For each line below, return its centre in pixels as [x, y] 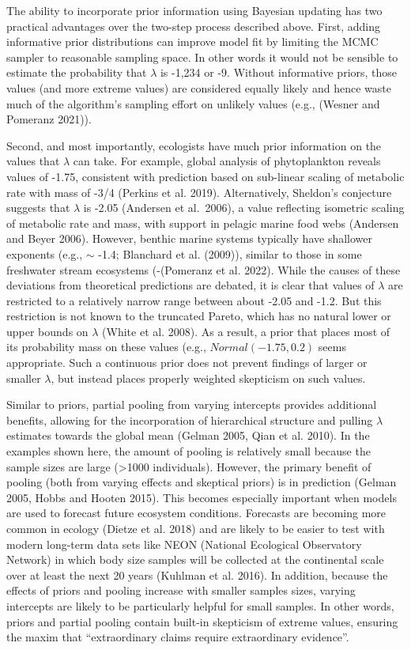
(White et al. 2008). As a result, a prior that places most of [246, 331]
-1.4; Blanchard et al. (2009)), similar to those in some [230, 253]
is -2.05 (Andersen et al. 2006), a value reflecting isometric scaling [244, 208]
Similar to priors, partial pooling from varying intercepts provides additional [192, 404]
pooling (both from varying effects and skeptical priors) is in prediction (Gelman [202, 482]
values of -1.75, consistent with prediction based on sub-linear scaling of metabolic [205, 176]
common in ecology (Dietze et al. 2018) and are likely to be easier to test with [196, 528]
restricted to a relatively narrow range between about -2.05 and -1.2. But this [194, 300]
